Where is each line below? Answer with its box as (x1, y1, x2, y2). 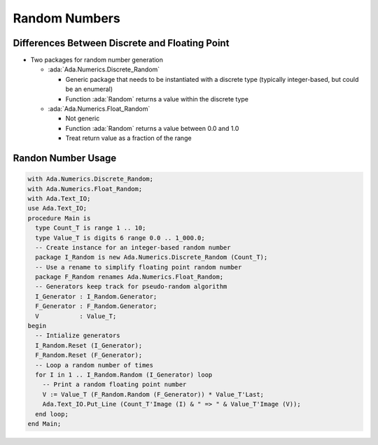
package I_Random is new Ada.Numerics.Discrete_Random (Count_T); (35, 253, 268, 262)
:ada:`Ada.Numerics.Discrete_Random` (48, 65, 160, 73)
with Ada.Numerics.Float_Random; (27, 185, 143, 192)
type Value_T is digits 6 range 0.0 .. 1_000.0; (35, 234, 206, 241)
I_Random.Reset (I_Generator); (35, 341, 143, 349)
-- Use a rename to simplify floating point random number (35, 263, 242, 271)
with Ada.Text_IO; (27, 195, 91, 202)
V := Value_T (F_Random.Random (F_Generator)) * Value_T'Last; (42, 390, 265, 398)
